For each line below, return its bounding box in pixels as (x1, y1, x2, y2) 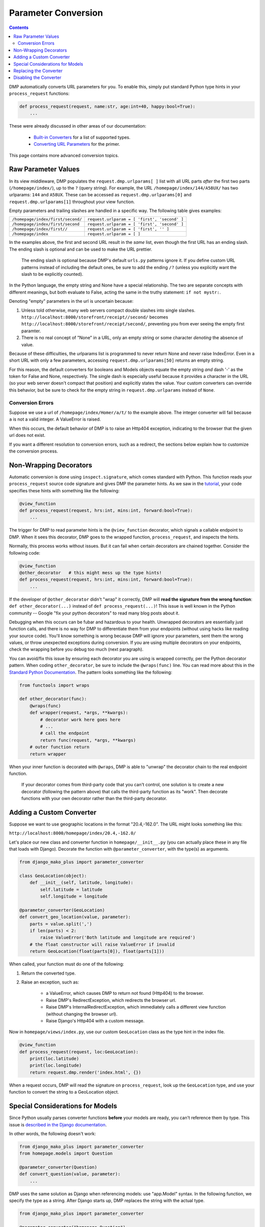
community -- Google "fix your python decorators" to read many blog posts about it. (9, 610, 180, 616)
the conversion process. (9, 448, 58, 454)
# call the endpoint (40, 730, 90, 736)
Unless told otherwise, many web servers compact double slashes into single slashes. (21, 307, 196, 313)
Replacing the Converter (13, 68, 63, 74)
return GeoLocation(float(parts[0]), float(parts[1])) (29, 949, 164, 954)
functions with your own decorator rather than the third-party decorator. (21, 796, 167, 801)
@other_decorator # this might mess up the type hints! (19, 570, 162, 575)
